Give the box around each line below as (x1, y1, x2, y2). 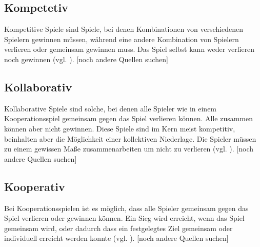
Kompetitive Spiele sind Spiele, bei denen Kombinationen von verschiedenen (4, 24, 244, 34)
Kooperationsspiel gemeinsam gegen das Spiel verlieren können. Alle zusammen (4, 113, 253, 124)
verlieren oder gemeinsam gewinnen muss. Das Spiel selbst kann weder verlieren (4, 44, 255, 54)
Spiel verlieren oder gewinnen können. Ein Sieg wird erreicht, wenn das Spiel (4, 213, 245, 223)
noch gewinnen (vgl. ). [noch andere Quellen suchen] (4, 53, 168, 64)
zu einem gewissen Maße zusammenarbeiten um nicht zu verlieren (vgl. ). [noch (4, 143, 254, 154)
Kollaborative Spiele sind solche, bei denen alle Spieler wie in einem (4, 103, 217, 113)
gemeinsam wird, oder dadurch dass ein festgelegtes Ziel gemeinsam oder (4, 222, 233, 233)
